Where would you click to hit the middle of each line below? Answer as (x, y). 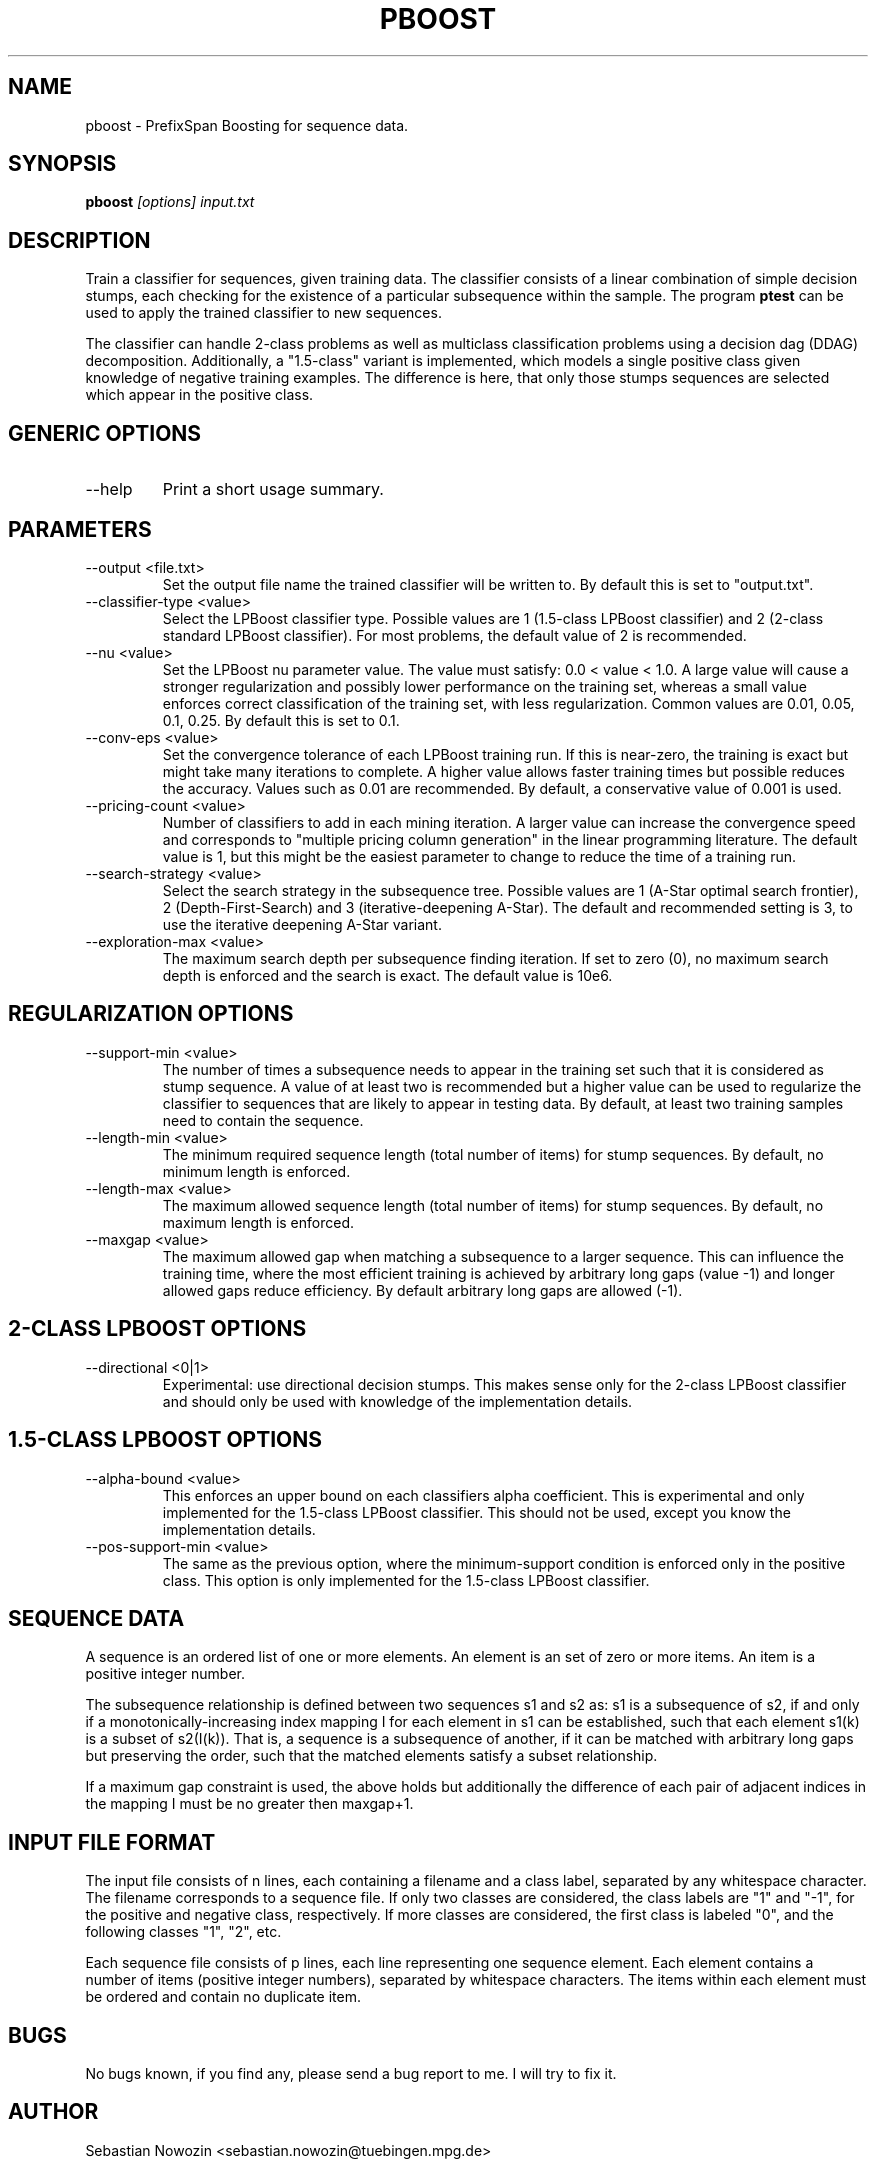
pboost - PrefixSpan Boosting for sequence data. (247, 125)
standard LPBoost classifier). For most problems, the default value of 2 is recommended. (454, 635)
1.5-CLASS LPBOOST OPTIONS (165, 1440)
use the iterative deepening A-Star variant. (302, 924)
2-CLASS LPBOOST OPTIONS (157, 1329)
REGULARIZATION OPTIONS (151, 1014)
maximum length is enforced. (258, 1222)
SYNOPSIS (62, 164)
